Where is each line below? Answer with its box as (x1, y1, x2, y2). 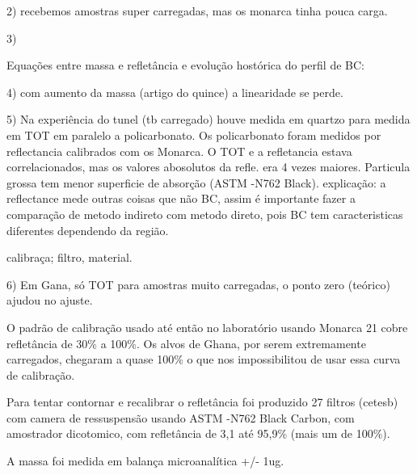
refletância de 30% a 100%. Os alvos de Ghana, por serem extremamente (6, 334, 366, 351)
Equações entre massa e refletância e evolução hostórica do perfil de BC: (6, 57, 364, 74)
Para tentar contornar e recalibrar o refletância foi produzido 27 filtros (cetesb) (6, 393, 398, 410)
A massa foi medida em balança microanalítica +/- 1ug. (6, 452, 284, 469)
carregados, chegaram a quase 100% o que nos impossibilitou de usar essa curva (6, 351, 401, 368)
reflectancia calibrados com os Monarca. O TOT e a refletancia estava (6, 142, 352, 159)
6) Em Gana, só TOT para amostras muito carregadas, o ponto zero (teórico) (6, 275, 390, 292)
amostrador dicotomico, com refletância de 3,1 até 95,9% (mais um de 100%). (6, 425, 390, 442)
